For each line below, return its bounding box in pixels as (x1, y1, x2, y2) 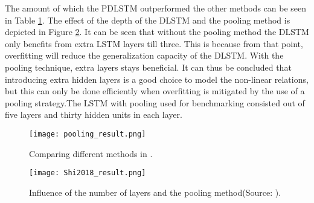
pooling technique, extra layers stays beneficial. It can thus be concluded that (5, 60, 292, 73)
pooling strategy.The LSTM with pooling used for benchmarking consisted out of (5, 96, 305, 109)
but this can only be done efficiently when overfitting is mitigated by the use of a (5, 85, 305, 97)
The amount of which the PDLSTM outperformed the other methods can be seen (5, 2, 307, 14)
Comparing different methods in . (29, 147, 153, 159)
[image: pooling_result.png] (29, 129, 146, 138)
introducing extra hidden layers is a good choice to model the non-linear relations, (5, 72, 309, 85)
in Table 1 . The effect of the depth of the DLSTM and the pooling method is (5, 13, 290, 26)
